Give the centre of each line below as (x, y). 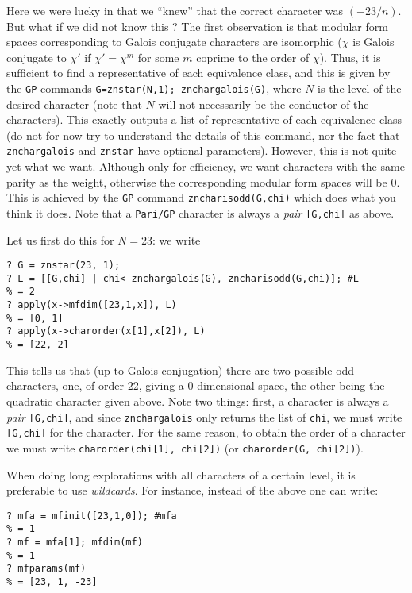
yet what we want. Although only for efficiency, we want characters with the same (206, 166)
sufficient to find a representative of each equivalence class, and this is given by (198, 73)
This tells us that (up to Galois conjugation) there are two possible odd (181, 370)
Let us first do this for (60, 239)
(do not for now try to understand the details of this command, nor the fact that (203, 135)
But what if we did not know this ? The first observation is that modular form (197, 26)
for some (158, 57)
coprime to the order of (253, 57)
